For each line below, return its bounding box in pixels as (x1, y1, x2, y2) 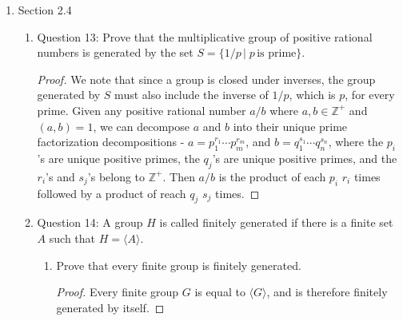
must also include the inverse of (114, 86, 269, 103)
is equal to (194, 283, 245, 300)
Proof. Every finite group (56, 283, 179, 300)
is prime (257, 48, 297, 60)
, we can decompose (93, 117, 190, 134)
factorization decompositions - (37, 133, 185, 150)
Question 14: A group (37, 214, 143, 231)
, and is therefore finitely (266, 283, 388, 300)
